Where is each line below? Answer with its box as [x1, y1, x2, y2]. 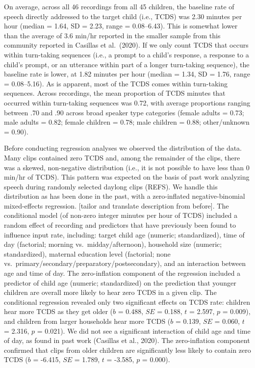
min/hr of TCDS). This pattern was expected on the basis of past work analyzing [4, 172, 250, 182]
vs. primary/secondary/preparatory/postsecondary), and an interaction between [4, 258, 246, 268]
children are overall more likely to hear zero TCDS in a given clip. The [4, 287, 217, 297]
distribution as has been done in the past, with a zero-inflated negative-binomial [4, 191, 245, 201]
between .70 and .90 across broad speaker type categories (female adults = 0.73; [4, 107, 244, 117]
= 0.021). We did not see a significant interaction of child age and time [37, 325, 251, 336]
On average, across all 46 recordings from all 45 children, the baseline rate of [4, 1, 234, 11]
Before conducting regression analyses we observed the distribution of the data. [4, 143, 242, 153]
